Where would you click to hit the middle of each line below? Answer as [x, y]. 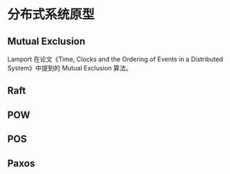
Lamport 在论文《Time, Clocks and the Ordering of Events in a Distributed [115, 59]
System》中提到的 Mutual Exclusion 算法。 [70, 68]
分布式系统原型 [51, 15]
